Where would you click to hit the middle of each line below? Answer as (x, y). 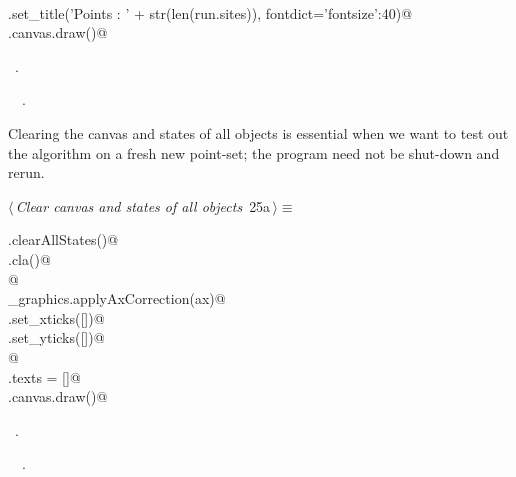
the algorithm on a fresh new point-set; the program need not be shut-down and (254, 152)
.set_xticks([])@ (56, 317)
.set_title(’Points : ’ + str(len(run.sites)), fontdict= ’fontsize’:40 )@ (210, 12)
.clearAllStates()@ (63, 239)
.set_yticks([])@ (56, 337)
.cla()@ (29, 258)
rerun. (26, 172)
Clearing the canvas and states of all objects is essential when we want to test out (258, 132)
